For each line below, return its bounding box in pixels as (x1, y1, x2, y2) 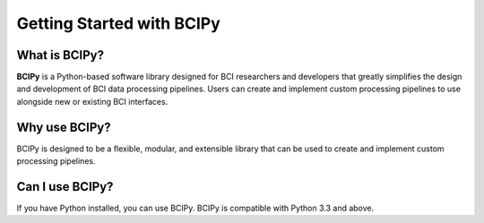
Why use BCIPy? (16, 119, 111, 134)
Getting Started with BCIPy (16, 13, 220, 33)
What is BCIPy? (16, 47, 105, 63)
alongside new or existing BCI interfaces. (16, 96, 169, 107)
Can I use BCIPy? (16, 179, 114, 194)
